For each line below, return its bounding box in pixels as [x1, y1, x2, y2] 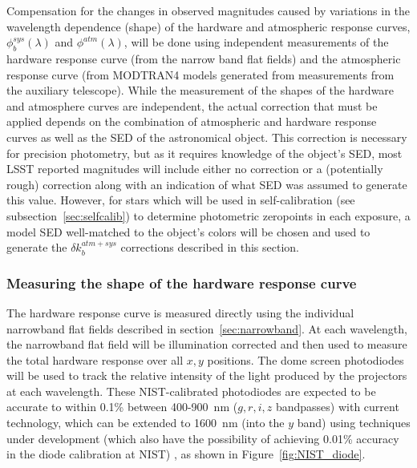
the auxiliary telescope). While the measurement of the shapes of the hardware [6, 82, 395, 99]
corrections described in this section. [120, 239, 300, 256]
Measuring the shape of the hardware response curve [6, 272, 357, 292]
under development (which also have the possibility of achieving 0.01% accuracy [6, 430, 399, 446]
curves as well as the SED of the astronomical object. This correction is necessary [6, 128, 407, 145]
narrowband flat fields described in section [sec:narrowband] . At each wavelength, [6, 320, 407, 337]
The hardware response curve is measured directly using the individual [6, 304, 354, 321]
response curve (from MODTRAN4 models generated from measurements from [6, 66, 395, 83]
